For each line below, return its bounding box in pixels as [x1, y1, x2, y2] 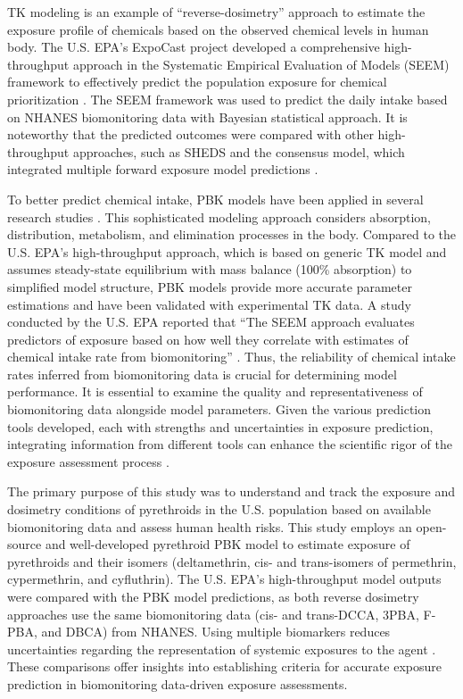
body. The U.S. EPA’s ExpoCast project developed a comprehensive [7, 37, 380, 56]
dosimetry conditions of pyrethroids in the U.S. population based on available [7, 500, 431, 519]
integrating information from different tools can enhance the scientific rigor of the [7, 435, 452, 454]
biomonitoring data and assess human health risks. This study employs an [7, 517, 412, 536]
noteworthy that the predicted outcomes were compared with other [7, 125, 374, 144]
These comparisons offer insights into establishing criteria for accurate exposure [7, 657, 442, 676]
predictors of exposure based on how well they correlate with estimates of [7, 329, 409, 348]
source [7, 535, 42, 553]
